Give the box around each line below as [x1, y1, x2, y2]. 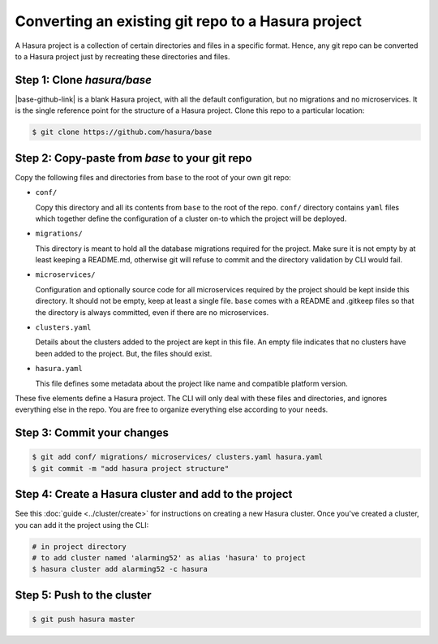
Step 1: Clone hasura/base [15, 73, 152, 87]
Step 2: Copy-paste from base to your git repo [15, 151, 252, 165]
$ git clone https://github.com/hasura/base [32, 128, 213, 137]
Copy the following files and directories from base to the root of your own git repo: [15, 172, 291, 182]
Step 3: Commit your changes [15, 426, 170, 440]
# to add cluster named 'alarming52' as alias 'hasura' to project [32, 553, 307, 563]
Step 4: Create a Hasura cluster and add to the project [15, 487, 293, 501]
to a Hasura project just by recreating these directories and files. [15, 51, 230, 61]
